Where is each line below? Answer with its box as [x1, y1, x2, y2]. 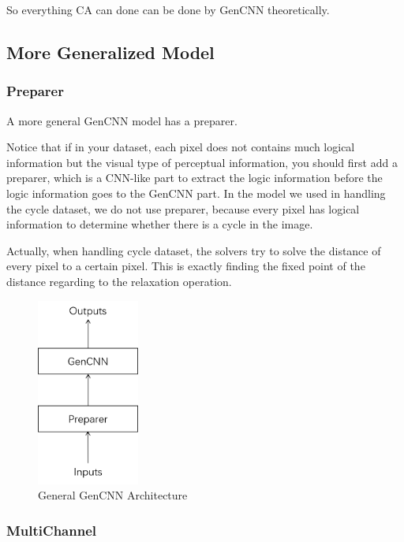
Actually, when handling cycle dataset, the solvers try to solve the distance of [6, 242, 381, 258]
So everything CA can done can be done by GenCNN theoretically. [6, 2, 330, 17]
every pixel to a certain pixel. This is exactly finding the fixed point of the [6, 258, 365, 274]
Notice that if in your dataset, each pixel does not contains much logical [6, 139, 355, 155]
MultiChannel [6, 520, 97, 540]
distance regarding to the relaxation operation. [6, 273, 232, 289]
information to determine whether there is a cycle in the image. [6, 216, 313, 232]
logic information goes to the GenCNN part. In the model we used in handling [6, 184, 386, 201]
